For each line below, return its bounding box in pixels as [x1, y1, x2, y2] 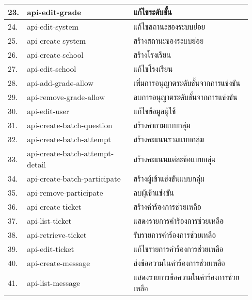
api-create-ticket [27, 201, 81, 212]
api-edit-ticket [27, 243, 74, 254]
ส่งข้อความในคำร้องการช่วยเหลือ [133, 257, 225, 268]
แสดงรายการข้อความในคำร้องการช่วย [133, 271, 239, 283]
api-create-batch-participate [27, 173, 121, 184]
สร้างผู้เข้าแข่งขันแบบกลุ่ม [133, 173, 205, 184]
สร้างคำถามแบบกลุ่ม [133, 119, 190, 131]
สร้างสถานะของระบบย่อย [133, 35, 204, 46]
